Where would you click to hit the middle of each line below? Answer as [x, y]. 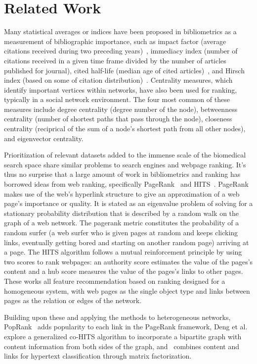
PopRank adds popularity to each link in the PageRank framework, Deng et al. [126, 327]
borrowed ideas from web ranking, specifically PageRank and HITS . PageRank [127, 184]
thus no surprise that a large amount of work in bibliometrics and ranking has [122, 174]
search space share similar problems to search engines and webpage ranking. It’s [125, 164]
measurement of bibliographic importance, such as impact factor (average [115, 41]
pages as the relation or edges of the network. [73, 300]
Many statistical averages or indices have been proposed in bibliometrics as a [120, 31]
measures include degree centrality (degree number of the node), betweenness [121, 109]
